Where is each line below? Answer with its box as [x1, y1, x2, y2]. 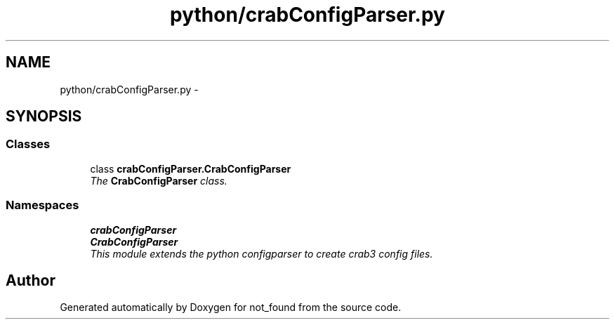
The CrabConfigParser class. [90, 174, 227, 187]
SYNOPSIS [6, 107, 82, 126]
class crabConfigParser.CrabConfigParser [90, 162, 291, 175]
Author [6, 271, 55, 289]
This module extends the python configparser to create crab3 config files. [90, 247, 433, 260]
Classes [6, 137, 51, 152]
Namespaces [6, 198, 79, 213]
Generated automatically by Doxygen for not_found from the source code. [60, 301, 402, 314]
